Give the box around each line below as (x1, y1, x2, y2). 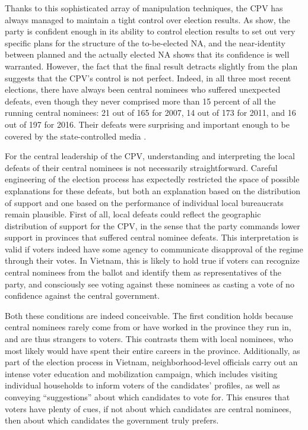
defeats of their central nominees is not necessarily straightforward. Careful (5, 161, 278, 173)
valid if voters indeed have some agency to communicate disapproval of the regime (5, 242, 303, 255)
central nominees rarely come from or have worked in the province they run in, (5, 321, 291, 333)
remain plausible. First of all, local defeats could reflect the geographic (5, 208, 261, 220)
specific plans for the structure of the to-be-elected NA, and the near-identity (5, 36, 285, 49)
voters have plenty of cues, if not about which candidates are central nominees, (5, 402, 292, 415)
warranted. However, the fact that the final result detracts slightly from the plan (5, 59, 298, 72)
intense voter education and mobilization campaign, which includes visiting (5, 367, 278, 380)
